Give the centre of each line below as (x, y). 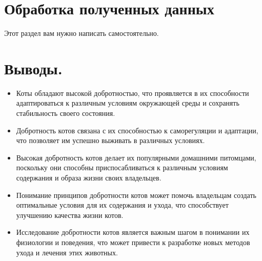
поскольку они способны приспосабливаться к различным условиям (122, 167)
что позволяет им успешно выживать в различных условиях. (110, 140)
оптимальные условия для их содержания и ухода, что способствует (122, 205)
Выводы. (33, 68)
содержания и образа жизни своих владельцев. (89, 177)
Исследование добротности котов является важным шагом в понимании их (133, 232)
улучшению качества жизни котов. (70, 215)
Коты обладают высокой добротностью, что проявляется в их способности (133, 93)
